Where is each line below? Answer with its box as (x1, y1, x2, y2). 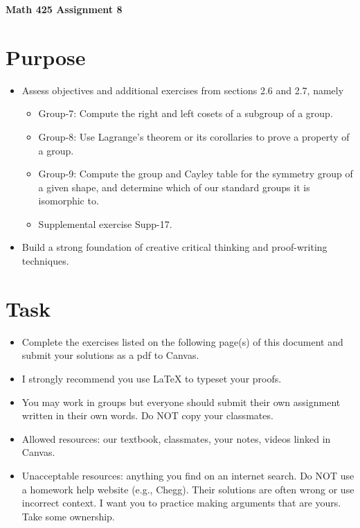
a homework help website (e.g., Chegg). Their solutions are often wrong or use (21, 482, 354, 496)
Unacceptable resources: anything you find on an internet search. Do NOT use (21, 468, 354, 482)
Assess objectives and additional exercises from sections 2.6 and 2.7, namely (21, 82, 344, 97)
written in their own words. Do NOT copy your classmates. (21, 408, 273, 423)
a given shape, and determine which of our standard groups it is (38, 179, 310, 194)
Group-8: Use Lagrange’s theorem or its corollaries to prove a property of (38, 129, 350, 143)
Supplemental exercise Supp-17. (38, 216, 172, 231)
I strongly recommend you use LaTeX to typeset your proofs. (21, 371, 282, 385)
